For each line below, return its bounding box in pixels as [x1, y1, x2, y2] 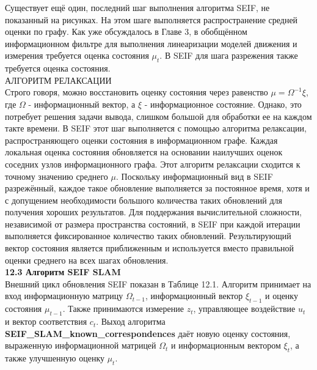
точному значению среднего [5, 169, 108, 182]
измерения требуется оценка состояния [5, 49, 149, 62]
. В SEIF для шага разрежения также [159, 49, 298, 62]
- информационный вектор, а [28, 97, 136, 110]
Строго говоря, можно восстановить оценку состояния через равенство [5, 86, 268, 98]
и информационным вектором [171, 339, 281, 352]
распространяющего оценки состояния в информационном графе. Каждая [5, 133, 278, 146]
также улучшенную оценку [5, 352, 104, 364]
